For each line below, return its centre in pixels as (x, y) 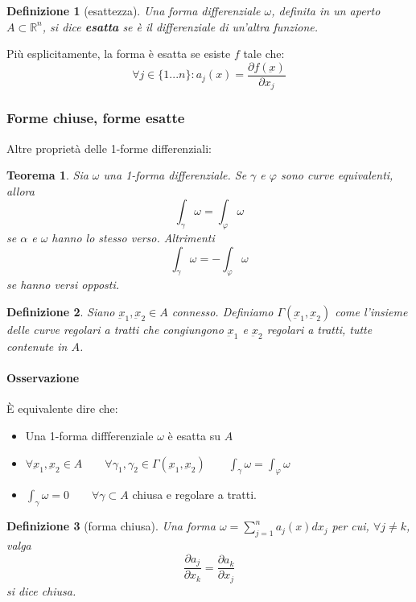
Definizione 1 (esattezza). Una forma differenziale (134, 10)
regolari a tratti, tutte (319, 330)
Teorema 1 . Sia (47, 175)
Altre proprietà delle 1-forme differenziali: (109, 148)
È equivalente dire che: (62, 408)
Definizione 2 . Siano (61, 312)
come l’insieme (371, 312)
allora (21, 190)
